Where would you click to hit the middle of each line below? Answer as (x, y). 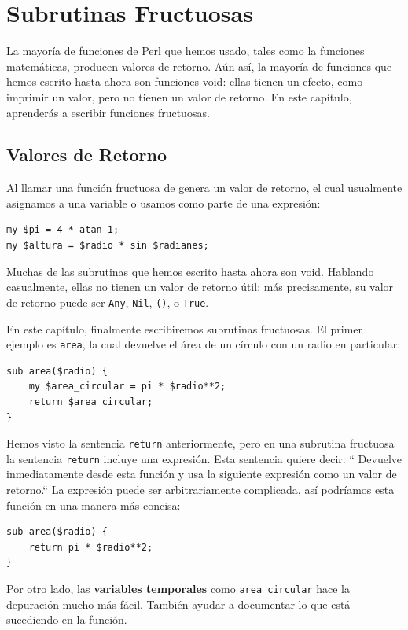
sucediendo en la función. (67, 619)
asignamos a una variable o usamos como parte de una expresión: (164, 203)
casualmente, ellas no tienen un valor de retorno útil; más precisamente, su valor (200, 287)
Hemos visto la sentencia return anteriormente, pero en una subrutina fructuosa (200, 443)
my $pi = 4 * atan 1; (63, 230)
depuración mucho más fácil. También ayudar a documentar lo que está (178, 604)
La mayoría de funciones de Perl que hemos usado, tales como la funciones (186, 51)
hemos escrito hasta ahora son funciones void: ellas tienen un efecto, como (185, 81)
